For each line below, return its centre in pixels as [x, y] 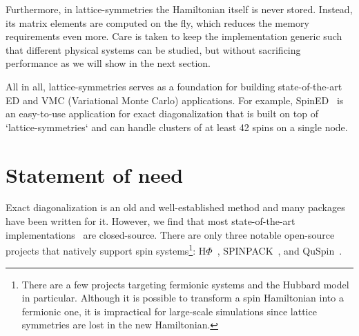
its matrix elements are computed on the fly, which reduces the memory [157, 22]
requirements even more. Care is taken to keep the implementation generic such [174, 36]
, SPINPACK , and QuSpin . [280, 250]
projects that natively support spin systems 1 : [101, 249]
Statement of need [95, 174]
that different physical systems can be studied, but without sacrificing [153, 49]
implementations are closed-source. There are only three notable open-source [170, 234]
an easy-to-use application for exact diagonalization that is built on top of [162, 113]
